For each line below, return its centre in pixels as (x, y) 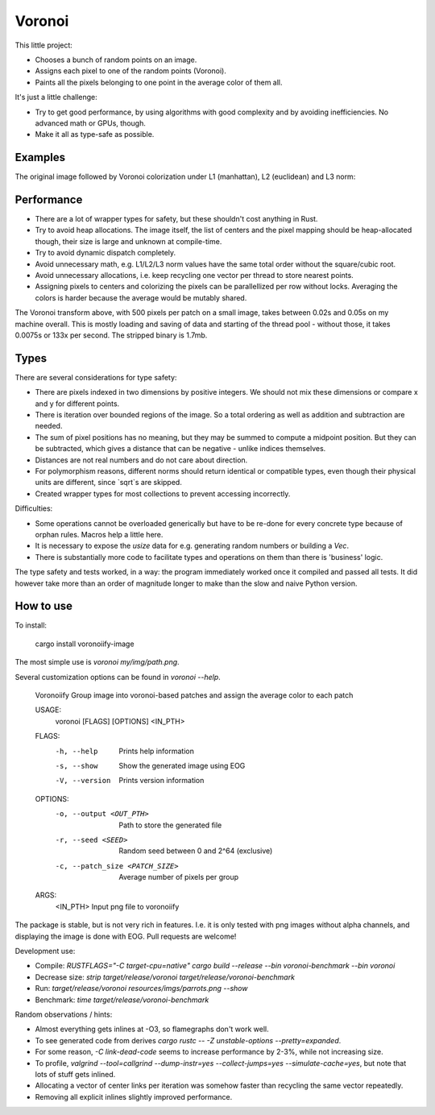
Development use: (45, 951)
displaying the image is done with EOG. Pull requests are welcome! (126, 936)
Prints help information (157, 751)
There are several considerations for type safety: (96, 377)
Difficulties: (34, 508)
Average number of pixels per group (179, 877)
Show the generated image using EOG (182, 765)
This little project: (43, 45)
